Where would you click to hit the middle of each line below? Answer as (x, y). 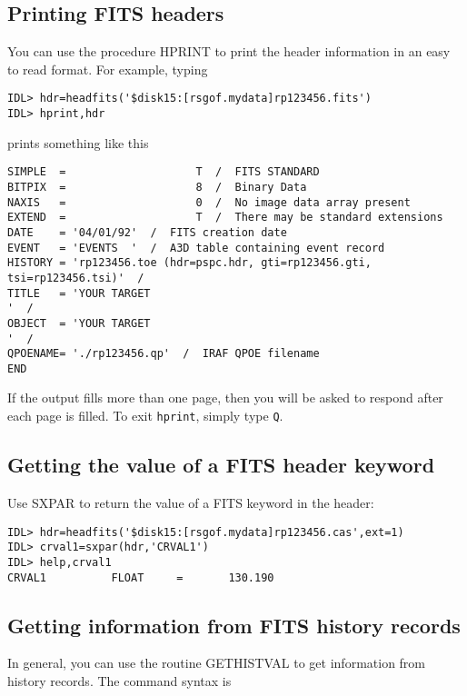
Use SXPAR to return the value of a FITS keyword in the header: (191, 502)
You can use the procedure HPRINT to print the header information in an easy (229, 51)
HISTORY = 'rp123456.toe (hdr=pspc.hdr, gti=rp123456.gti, (189, 263)
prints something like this (78, 142)
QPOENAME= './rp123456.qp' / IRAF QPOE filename (164, 354)
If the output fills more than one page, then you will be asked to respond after (225, 398)
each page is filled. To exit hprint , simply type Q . (145, 416)
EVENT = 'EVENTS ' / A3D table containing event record (196, 248)
